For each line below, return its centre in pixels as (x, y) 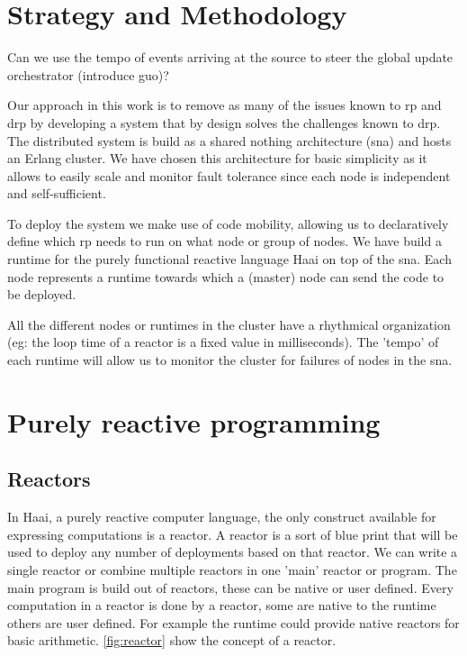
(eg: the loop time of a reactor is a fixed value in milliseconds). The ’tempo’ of (223, 342)
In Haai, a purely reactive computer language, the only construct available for (222, 517)
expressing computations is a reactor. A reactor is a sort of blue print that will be (233, 534)
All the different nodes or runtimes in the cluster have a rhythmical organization (229, 324)
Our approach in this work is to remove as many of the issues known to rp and (225, 105)
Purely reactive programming (194, 421)
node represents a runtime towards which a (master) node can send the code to (226, 276)
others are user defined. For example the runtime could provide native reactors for (233, 622)
